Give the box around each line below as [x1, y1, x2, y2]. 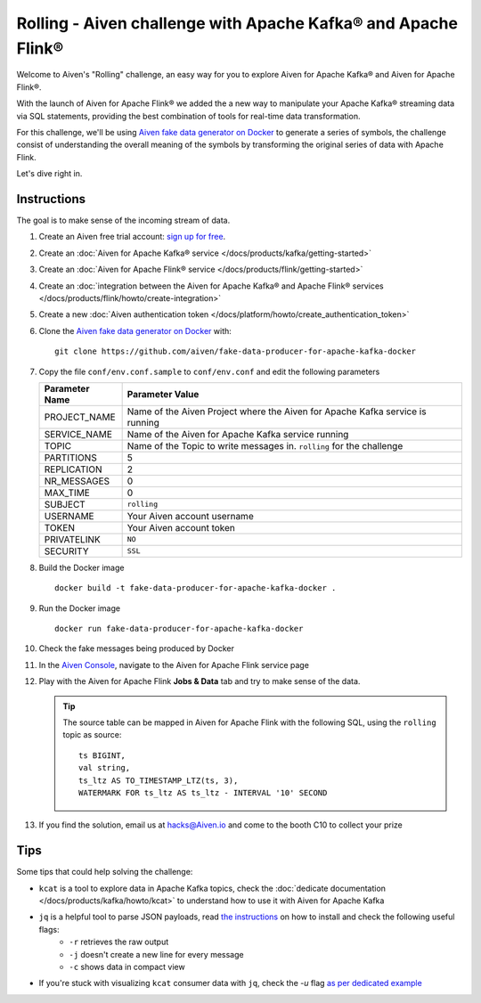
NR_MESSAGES [44, 475, 110, 487]
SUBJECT [44, 498, 86, 510]
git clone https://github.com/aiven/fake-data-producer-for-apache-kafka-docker [54, 347, 417, 356]
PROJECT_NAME [44, 411, 116, 423]
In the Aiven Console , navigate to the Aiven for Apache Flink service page [38, 659, 309, 670]
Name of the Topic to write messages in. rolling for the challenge [126, 439, 404, 452]
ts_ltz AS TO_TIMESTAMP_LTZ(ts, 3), [78, 775, 239, 786]
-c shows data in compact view [69, 962, 186, 972]
